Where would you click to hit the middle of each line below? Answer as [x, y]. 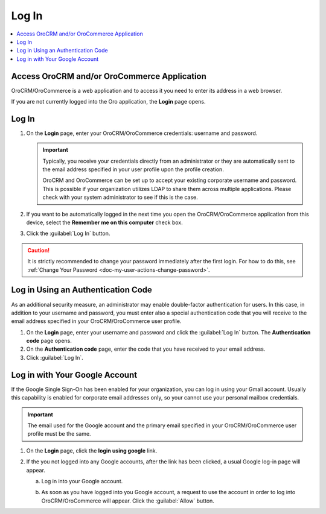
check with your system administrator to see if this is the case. [120, 197]
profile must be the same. [59, 434]
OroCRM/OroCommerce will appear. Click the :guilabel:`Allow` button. [128, 501]
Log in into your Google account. [82, 481]
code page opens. [49, 341]
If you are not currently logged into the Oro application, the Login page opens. [108, 102]
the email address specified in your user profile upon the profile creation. [133, 169]
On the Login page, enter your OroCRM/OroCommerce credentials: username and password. [142, 133]
